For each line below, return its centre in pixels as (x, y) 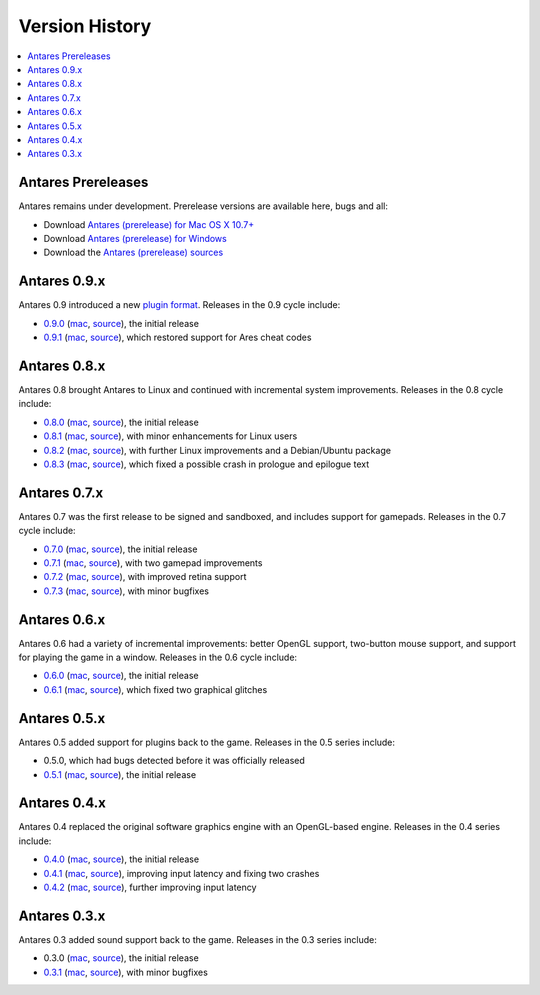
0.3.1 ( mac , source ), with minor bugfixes (126, 972)
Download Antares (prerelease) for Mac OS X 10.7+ (149, 224)
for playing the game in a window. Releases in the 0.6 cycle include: (158, 657)
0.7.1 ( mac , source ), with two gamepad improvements (153, 562)
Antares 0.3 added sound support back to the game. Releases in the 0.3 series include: (197, 939)
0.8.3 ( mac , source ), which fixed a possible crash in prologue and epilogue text (206, 464)
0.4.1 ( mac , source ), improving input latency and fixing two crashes (181, 873)
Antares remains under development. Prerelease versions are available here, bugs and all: (203, 206)
